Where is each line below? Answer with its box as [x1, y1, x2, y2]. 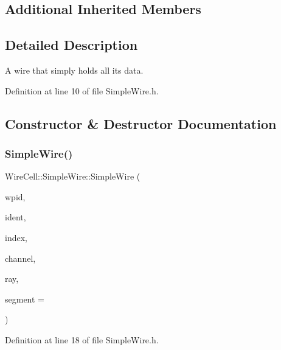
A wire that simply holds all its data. [5, 63, 144, 76]
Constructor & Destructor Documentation [5, 114, 277, 133]
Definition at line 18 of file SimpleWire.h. [5, 333, 159, 346]
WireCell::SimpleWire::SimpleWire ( [5, 170, 140, 183]
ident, [5, 211, 26, 223]
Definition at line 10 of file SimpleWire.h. [5, 84, 159, 97]
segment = [5, 292, 45, 305]
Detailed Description [5, 35, 138, 54]
